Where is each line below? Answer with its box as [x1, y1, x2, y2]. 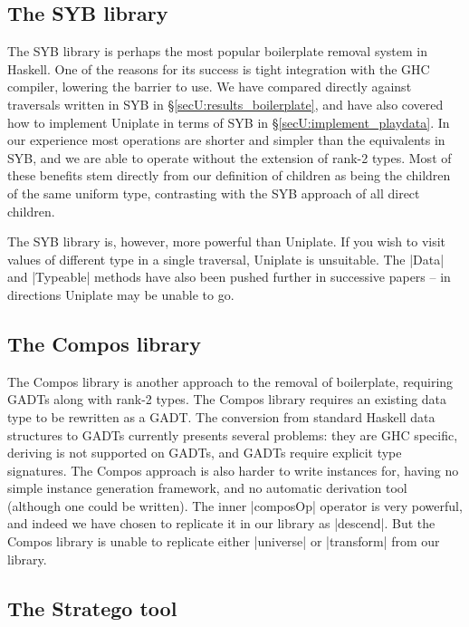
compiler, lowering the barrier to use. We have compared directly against [7, 77, 412, 96]
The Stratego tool [7, 593, 177, 622]
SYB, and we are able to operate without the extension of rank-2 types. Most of [7, 148, 452, 167]
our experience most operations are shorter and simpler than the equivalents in [7, 130, 445, 150]
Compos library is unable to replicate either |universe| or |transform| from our [7, 532, 440, 551]
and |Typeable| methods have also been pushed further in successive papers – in [7, 267, 451, 286]
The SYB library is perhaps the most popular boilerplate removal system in [7, 42, 427, 61]
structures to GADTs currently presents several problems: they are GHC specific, [7, 425, 458, 444]
